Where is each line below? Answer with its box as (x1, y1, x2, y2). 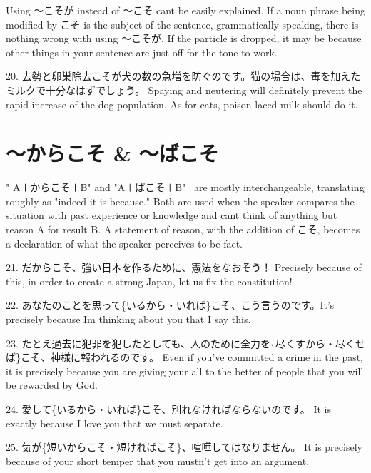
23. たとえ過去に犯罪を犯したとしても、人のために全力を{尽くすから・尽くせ (6, 335, 366, 350)
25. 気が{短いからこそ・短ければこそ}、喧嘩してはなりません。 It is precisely (6, 439, 362, 454)
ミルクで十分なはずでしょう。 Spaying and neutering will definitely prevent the (6, 82, 362, 97)
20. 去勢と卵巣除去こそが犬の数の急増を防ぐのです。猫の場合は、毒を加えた (6, 68, 361, 83)
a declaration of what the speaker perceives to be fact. (6, 235, 243, 250)
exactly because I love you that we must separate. (6, 415, 223, 430)
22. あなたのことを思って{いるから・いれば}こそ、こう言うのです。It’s (6, 297, 335, 312)
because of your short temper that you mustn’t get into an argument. (6, 453, 310, 468)
